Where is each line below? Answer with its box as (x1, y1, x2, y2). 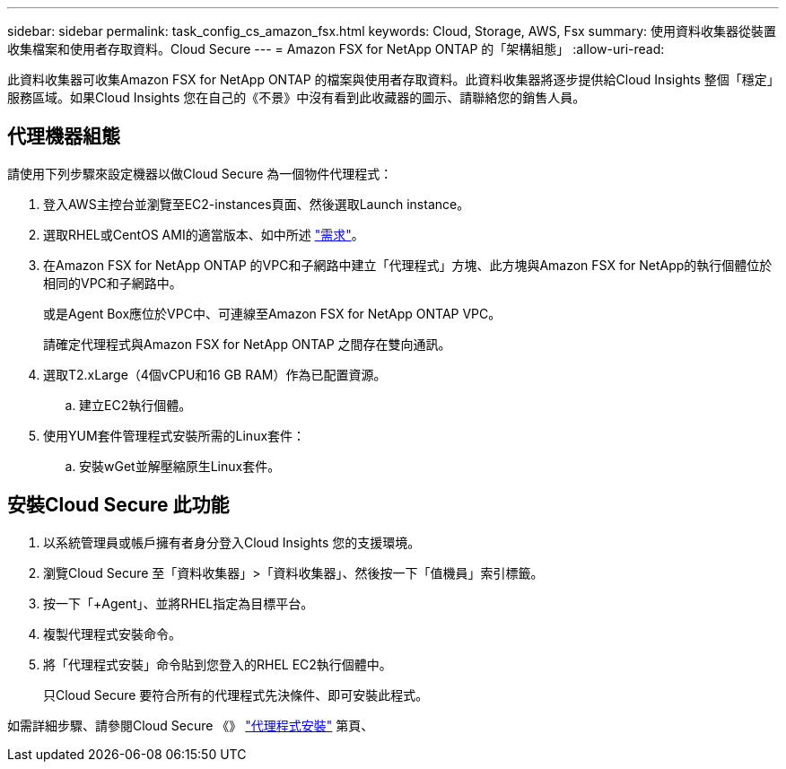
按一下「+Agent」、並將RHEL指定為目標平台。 (43, 595, 314, 611)
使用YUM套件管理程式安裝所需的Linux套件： (43, 427, 306, 443)
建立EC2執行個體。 (79, 397, 192, 413)
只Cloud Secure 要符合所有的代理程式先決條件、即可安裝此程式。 (43, 686, 429, 703)
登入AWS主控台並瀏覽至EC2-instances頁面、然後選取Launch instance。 (43, 196, 470, 212)
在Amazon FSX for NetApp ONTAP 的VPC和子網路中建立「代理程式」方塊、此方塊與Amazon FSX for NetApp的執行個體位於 (43, 257, 773, 273)
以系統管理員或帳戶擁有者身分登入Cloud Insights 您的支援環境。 (43, 534, 421, 550)
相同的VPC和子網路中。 (43, 275, 182, 291)
